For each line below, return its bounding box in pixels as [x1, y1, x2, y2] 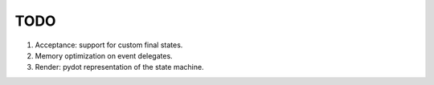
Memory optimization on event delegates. [35, 51, 173, 60]
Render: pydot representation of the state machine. [35, 63, 204, 72]
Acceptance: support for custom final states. [35, 40, 183, 50]
